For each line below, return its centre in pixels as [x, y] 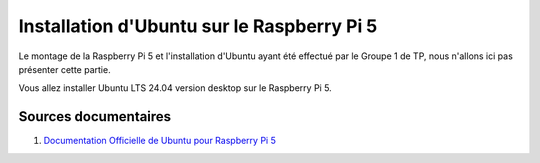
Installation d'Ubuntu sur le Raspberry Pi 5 [198, 26]
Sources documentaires [95, 116]
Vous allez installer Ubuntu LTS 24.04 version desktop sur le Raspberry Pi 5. [175, 88]
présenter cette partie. [64, 69]
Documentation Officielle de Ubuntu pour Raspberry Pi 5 [160, 141]
